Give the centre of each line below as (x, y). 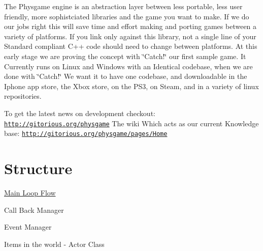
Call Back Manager (34, 210)
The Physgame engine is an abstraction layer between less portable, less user (123, 6)
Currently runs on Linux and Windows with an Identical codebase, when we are (128, 66)
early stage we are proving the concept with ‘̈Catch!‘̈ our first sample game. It (125, 56)
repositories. (23, 96)
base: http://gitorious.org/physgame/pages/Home (86, 133)
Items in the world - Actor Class (54, 244)
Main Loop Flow (30, 192)
